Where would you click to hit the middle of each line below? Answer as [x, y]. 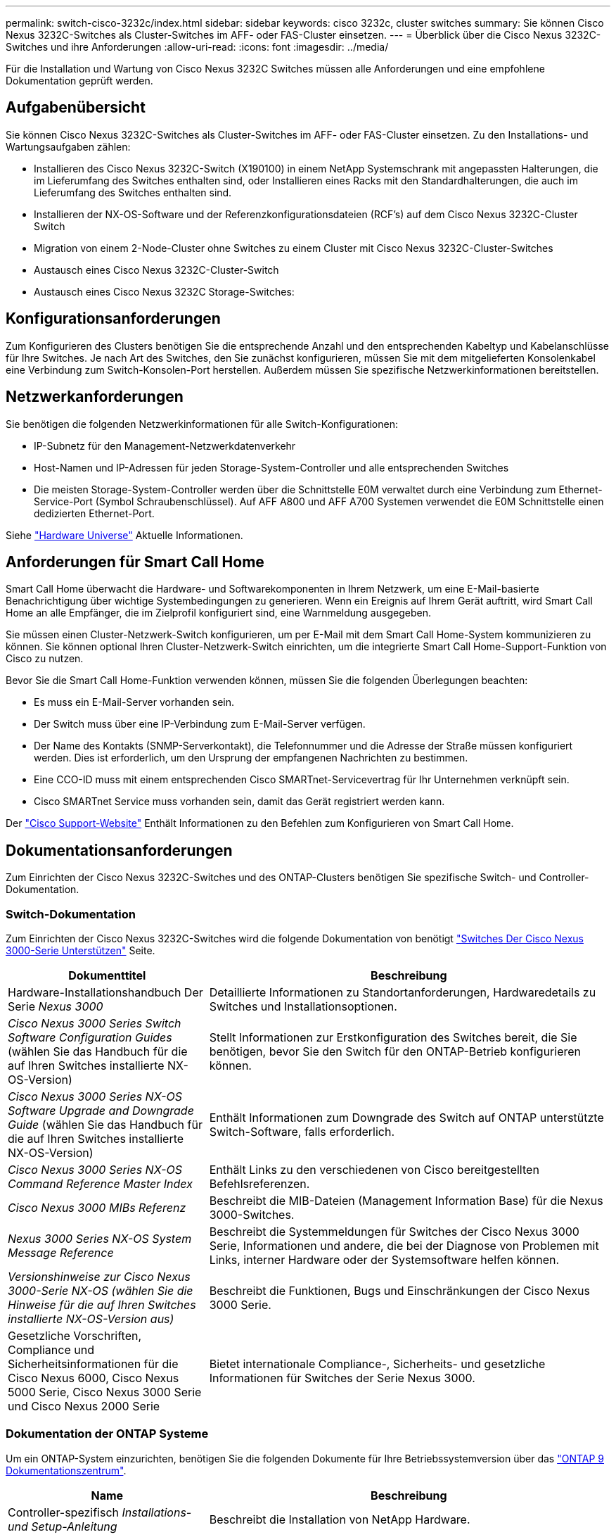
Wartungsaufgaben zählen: [68, 146]
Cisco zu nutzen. [45, 659]
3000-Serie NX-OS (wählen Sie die [101, 1290]
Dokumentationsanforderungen [119, 850]
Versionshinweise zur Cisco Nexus [99, 1276]
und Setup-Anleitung [63, 1526]
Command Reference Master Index [100, 1183]
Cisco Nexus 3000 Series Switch [95, 1023]
